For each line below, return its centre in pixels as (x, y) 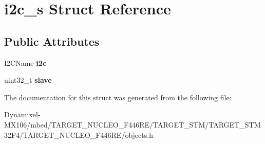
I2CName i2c (25, 62)
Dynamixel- (22, 114)
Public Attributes (52, 41)
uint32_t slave (28, 80)
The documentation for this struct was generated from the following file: (118, 97)
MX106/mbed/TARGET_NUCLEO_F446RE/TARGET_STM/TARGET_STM (132, 124)
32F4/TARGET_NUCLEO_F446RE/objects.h (79, 134)
